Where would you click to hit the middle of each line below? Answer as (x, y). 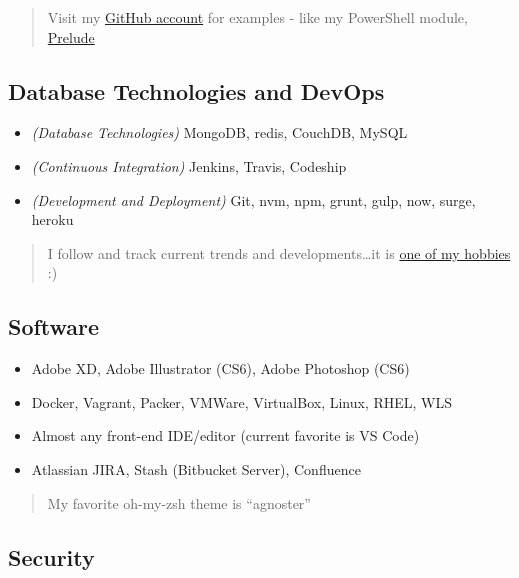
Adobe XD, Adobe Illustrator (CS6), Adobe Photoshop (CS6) (220, 368)
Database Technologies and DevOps (196, 90)
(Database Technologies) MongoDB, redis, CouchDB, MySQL (219, 132)
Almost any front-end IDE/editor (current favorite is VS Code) (225, 435)
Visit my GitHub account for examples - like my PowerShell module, (257, 17)
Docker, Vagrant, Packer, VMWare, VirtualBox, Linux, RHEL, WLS (242, 401)
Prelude (71, 36)
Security (51, 556)
